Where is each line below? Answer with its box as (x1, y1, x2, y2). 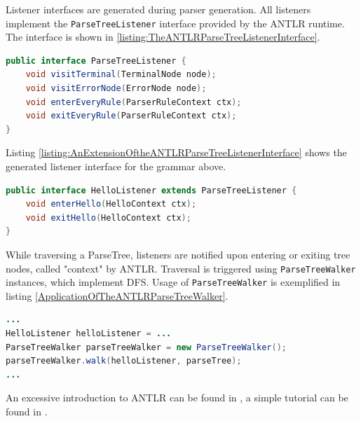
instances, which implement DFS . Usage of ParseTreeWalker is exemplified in (6, 275, 341, 289)
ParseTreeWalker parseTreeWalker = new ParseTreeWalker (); (6, 342, 287, 352)
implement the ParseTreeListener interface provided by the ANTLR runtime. (6, 15, 345, 30)
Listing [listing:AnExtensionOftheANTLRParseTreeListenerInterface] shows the (6, 145, 347, 160)
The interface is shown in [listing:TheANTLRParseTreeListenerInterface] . (6, 29, 320, 44)
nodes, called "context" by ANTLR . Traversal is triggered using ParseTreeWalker (6, 261, 356, 275)
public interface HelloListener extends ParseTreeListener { (6, 185, 297, 195)
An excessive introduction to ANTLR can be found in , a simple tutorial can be (6, 390, 348, 405)
